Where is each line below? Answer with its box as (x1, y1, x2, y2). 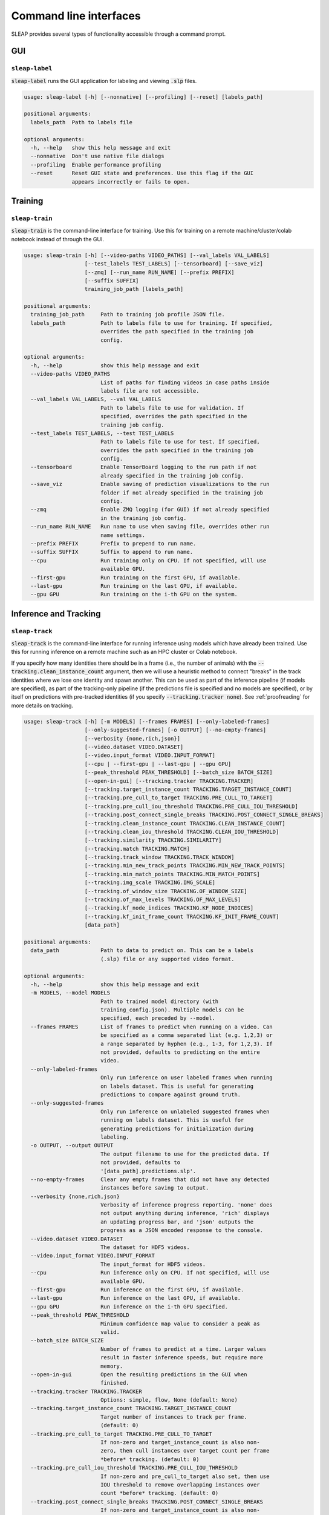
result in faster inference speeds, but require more (100, 1354, 263, 1361)
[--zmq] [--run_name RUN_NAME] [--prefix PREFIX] (84, 268, 235, 276)
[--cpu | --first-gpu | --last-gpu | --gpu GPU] (84, 761, 232, 767)
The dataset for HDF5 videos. (100, 1244, 190, 1251)
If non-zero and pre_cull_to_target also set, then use (100, 1473, 270, 1480)
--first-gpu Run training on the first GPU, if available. (30, 574, 241, 581)
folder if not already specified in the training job (100, 489, 263, 496)
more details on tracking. (11, 702, 74, 709)
